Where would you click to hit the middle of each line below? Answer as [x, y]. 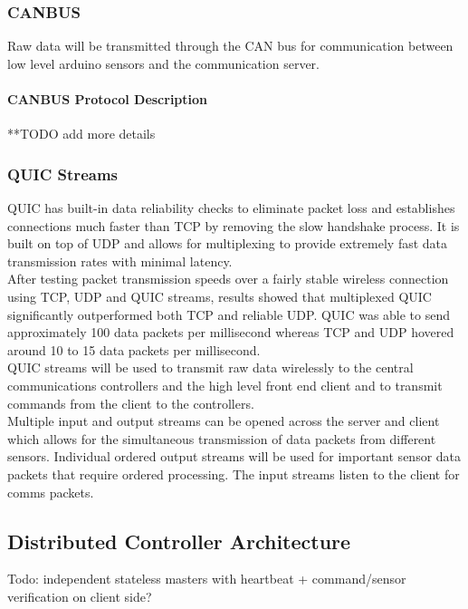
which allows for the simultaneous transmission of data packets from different [222, 438]
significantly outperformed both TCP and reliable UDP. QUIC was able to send [229, 314]
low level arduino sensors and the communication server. [164, 63]
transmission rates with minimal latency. [120, 261]
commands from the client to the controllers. [131, 403]
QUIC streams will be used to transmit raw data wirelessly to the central [210, 367]
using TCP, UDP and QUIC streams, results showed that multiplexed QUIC [220, 296]
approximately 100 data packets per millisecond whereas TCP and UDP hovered [231, 332]
